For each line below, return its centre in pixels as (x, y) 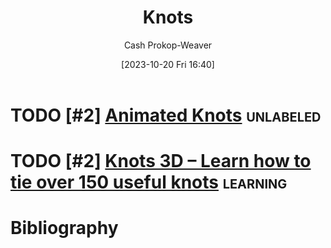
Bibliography (64, 228)
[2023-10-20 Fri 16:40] (168, 64)
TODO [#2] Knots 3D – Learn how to (161, 161)
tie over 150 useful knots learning (149, 182)
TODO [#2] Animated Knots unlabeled (166, 115)
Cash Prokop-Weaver (168, 45)
